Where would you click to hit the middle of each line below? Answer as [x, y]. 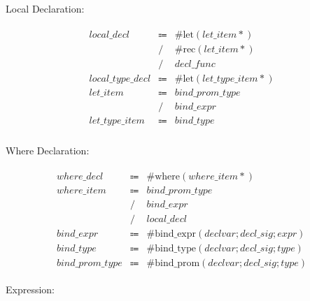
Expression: [30, 289]
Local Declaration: [45, 8]
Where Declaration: [48, 150]
